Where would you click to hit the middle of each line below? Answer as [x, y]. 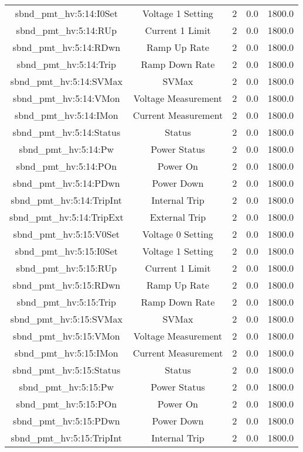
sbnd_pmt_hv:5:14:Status [67, 132]
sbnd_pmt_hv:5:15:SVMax [66, 319]
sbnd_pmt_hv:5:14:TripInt [67, 200]
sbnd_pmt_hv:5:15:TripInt [67, 438]
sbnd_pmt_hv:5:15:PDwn [66, 421]
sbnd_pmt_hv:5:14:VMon [66, 98]
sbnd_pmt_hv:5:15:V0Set [67, 234]
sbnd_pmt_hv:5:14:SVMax [66, 81]
